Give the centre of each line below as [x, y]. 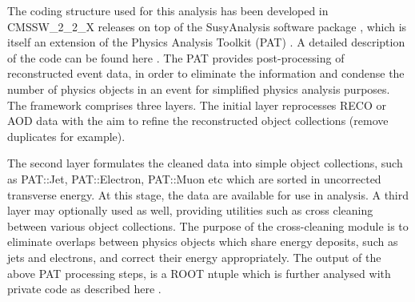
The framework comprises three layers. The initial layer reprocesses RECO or [197, 105]
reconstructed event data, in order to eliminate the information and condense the [206, 73]
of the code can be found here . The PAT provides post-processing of [176, 57]
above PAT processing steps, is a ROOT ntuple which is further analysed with [199, 273]
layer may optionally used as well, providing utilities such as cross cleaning [190, 210]
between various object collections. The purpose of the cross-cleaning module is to [208, 225]
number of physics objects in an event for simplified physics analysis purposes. [199, 89]
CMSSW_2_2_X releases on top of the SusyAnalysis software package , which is [207, 26]
